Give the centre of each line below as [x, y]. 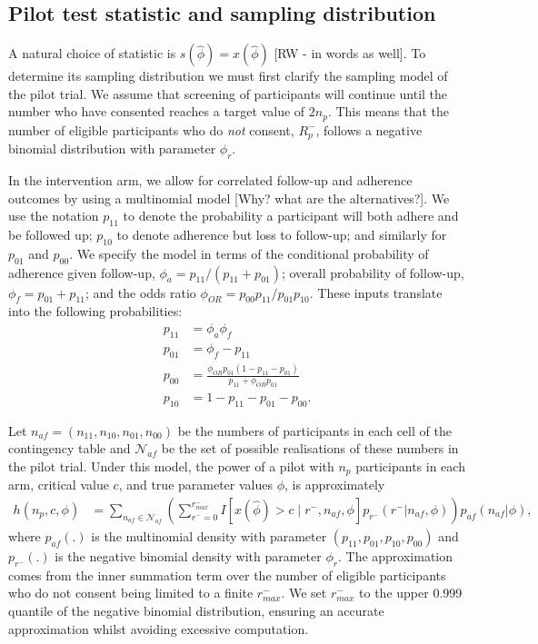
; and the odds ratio [140, 292]
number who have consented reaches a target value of [157, 111]
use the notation [54, 216]
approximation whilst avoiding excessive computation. [159, 628]
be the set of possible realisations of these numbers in [310, 448]
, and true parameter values [195, 485]
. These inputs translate [376, 292]
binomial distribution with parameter [112, 149]
